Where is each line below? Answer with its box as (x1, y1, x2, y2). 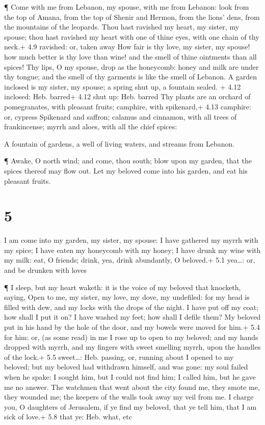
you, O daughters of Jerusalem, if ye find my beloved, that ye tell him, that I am (4, 401, 257, 412)
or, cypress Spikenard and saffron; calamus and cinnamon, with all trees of (4, 111, 237, 122)
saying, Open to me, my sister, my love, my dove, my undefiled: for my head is (4, 292, 250, 302)
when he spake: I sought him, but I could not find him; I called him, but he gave (4, 371, 256, 382)
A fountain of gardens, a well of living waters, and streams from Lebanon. (4, 138, 235, 149)
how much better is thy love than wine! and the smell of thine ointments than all (4, 51, 257, 62)
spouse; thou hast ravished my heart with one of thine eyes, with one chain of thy (4, 31, 259, 42)
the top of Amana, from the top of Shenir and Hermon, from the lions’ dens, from (4, 11, 260, 22)
